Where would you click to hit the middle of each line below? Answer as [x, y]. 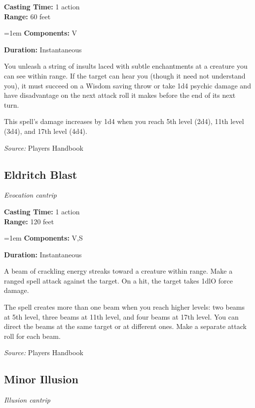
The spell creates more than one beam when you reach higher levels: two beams [125, 307]
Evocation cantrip [30, 195]
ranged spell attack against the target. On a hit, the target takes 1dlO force [118, 280]
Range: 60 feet [27, 16]
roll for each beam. [32, 336]
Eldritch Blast [41, 174]
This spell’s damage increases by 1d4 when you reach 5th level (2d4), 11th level [124, 121]
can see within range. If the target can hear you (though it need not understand [125, 75]
